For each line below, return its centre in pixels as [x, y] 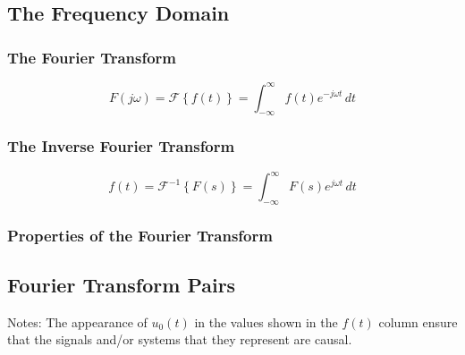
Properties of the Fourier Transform [140, 235]
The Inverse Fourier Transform [121, 146]
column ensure [418, 321]
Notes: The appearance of [77, 321]
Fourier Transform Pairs [122, 285]
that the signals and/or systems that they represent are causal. [180, 339]
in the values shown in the [266, 321]
